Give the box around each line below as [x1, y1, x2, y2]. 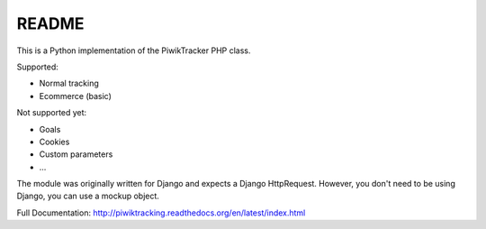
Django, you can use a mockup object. [16, 190, 159, 202]
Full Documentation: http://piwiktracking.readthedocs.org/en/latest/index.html [16, 207, 306, 218]
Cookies [39, 136, 70, 147]
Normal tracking [39, 78, 99, 89]
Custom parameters [39, 149, 113, 160]
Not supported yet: [16, 107, 87, 118]
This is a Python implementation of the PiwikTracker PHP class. [16, 45, 251, 56]
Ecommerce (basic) [39, 90, 112, 101]
